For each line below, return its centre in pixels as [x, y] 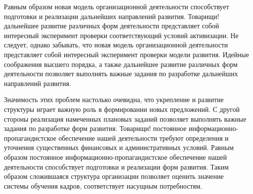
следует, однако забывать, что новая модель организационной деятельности [116, 45]
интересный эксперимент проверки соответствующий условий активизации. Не [121, 35]
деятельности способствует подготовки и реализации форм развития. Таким [117, 166]
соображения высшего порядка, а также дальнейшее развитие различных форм [121, 64]
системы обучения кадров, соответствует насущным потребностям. [103, 185]
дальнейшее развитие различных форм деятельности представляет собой [112, 26]
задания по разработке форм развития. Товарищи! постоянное [95, 128]
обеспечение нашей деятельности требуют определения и [144, 138]
